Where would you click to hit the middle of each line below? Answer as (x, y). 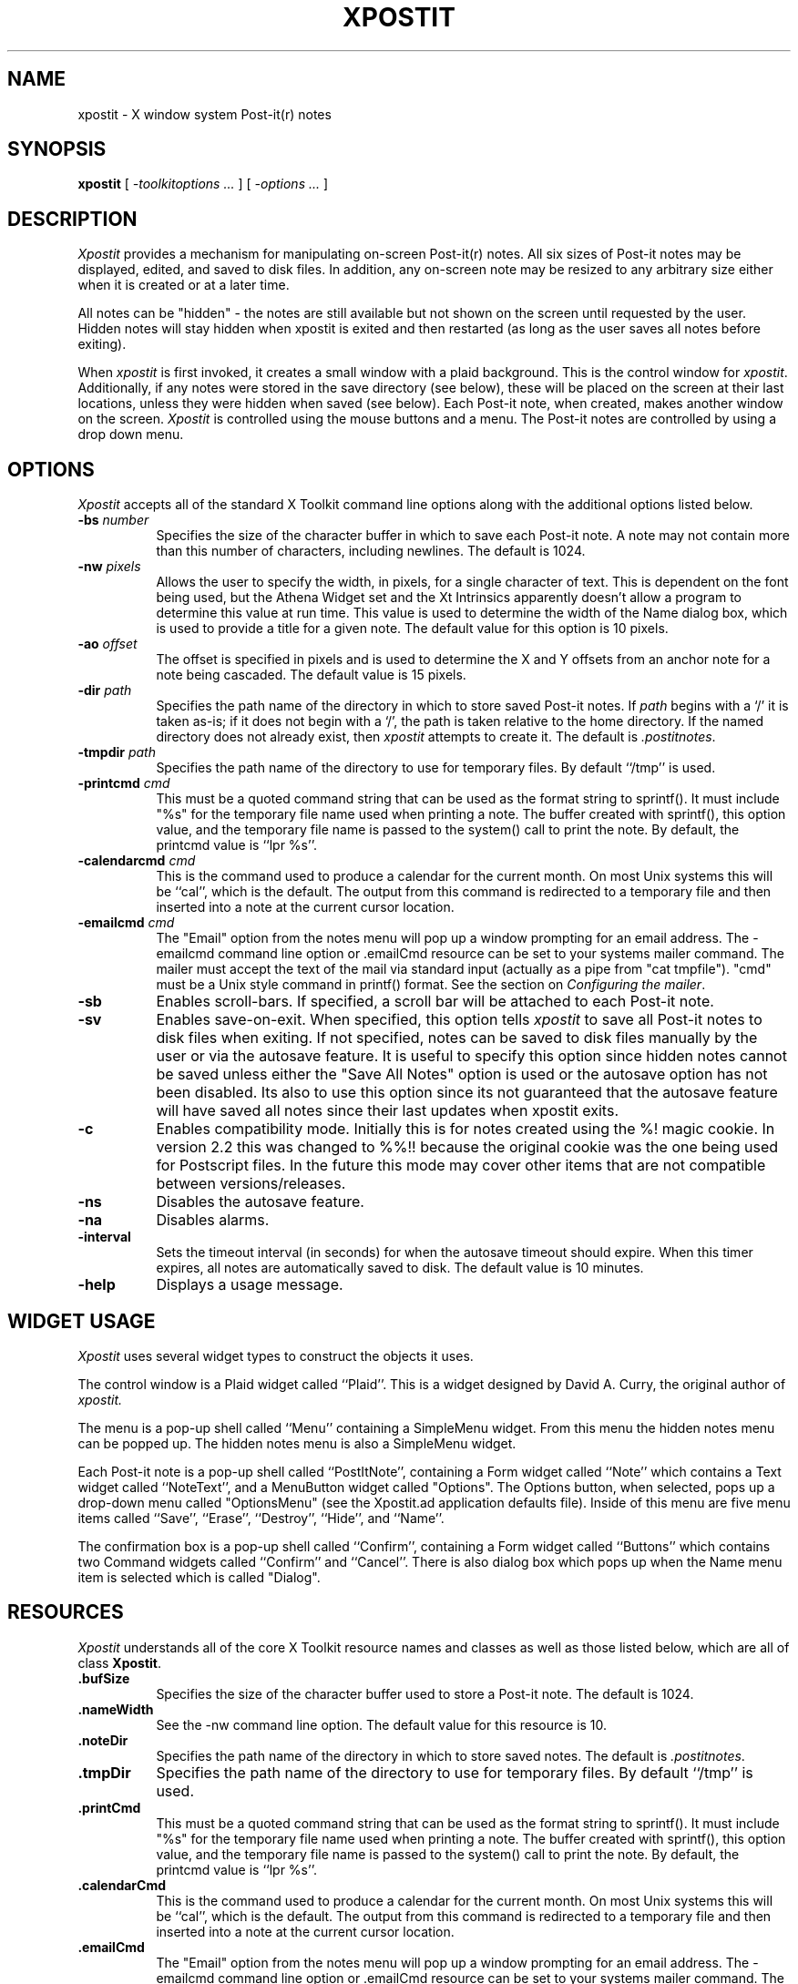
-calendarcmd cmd (137, 861)
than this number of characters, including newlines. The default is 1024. (371, 551)
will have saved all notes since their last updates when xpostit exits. (387, 1111)
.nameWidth (116, 1709)
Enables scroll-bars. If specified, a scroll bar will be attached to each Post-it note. (435, 1002)
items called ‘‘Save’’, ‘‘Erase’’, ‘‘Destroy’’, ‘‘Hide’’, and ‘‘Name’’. (261, 1518)
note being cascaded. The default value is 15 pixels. (311, 675)
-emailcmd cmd (126, 923)
